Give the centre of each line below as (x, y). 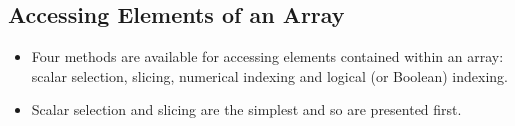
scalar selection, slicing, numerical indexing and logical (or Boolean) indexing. (269, 75)
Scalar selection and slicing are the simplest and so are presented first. (246, 109)
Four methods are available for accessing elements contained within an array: (267, 56)
